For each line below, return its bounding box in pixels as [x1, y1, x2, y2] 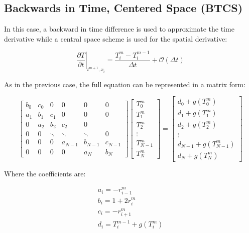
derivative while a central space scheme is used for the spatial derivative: [4, 33, 227, 44]
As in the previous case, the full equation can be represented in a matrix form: [4, 79, 246, 89]
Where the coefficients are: [4, 168, 86, 178]
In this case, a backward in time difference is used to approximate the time [4, 24, 234, 34]
